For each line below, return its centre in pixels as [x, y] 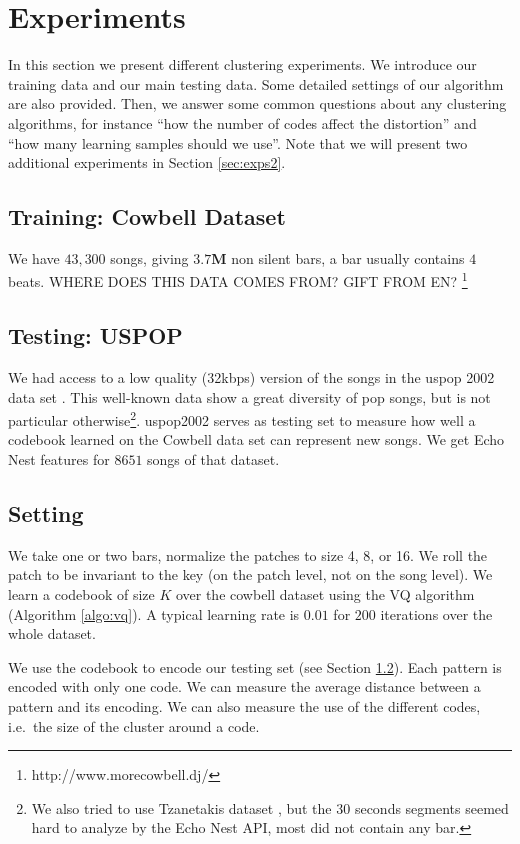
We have [34, 257]
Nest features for [59, 458]
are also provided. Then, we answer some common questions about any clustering [257, 103]
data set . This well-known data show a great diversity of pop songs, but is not [249, 396]
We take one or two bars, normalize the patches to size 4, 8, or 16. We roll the [248, 554]
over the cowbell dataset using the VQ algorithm [325, 593]
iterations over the [436, 613]
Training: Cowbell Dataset [147, 216]
